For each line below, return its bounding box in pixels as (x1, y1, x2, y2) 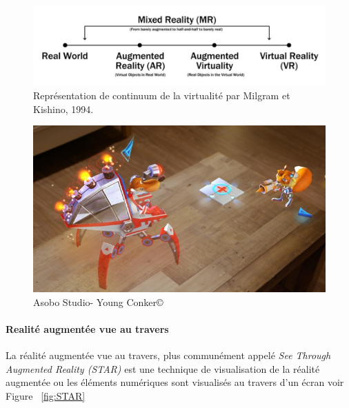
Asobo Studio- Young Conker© (33, 294, 163, 309)
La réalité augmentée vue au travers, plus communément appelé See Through (6, 348, 331, 363)
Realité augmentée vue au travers (6, 321, 169, 336)
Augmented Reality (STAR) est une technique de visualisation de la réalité (6, 361, 320, 376)
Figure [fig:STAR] (6, 388, 86, 402)
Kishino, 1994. (33, 101, 94, 116)
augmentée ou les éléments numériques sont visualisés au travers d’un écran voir (6, 375, 344, 389)
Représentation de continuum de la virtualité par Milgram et (33, 88, 290, 103)
